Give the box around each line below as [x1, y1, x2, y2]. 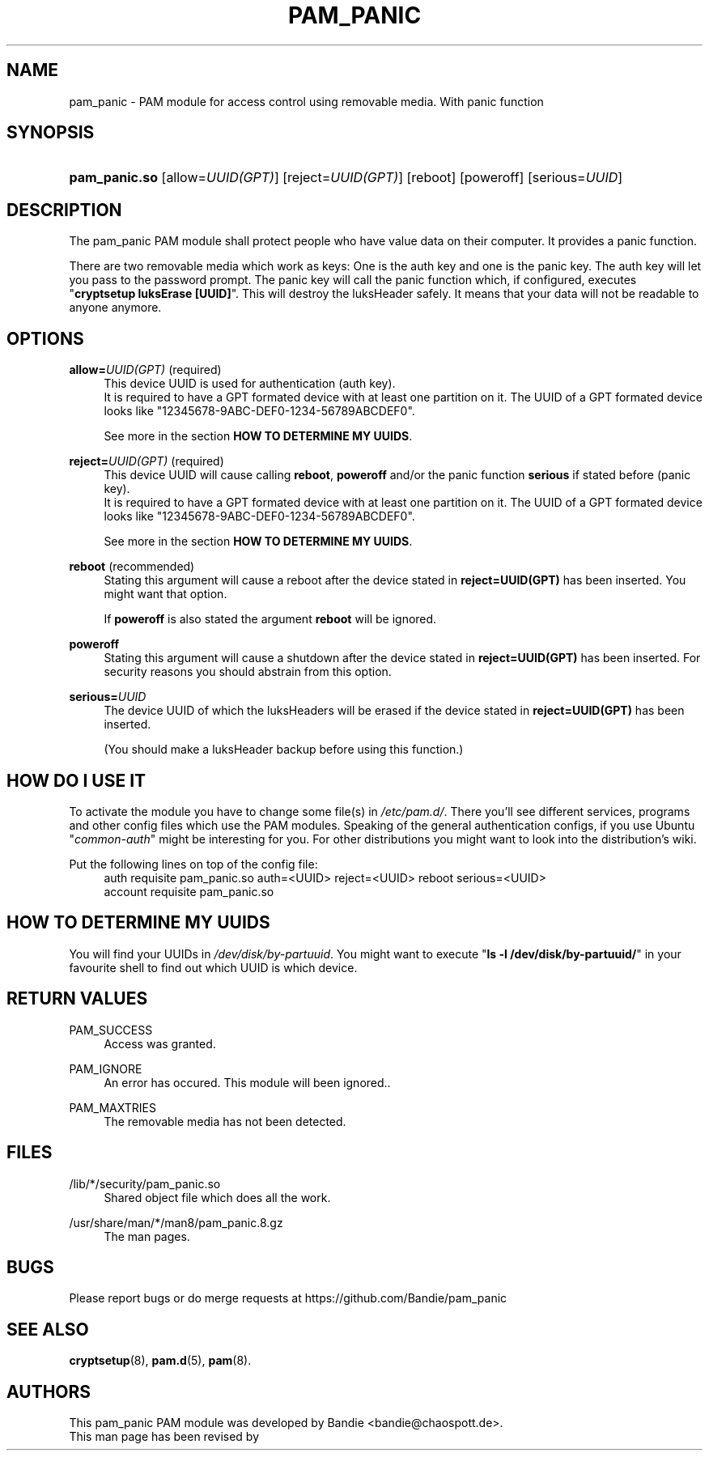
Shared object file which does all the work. [104, 1190, 331, 1204]
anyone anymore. [69, 300, 162, 315]
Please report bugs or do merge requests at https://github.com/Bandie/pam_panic [69, 1291, 507, 1306]
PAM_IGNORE [69, 1061, 142, 1076]
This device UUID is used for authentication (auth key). [104, 376, 396, 391]
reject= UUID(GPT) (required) [69, 454, 224, 469]
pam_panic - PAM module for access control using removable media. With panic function [69, 94, 544, 108]
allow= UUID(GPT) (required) [69, 363, 222, 377]
